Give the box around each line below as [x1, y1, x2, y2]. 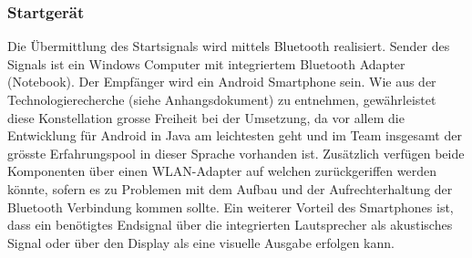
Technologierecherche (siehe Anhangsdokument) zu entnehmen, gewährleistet [7, 90, 436, 108]
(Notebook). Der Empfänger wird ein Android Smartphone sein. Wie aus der [7, 72, 436, 91]
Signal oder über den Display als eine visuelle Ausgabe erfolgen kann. [7, 232, 395, 252]
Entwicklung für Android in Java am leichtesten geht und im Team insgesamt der [7, 126, 462, 145]
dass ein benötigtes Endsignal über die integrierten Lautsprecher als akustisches [7, 215, 453, 234]
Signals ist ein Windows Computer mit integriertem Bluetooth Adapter [7, 54, 405, 73]
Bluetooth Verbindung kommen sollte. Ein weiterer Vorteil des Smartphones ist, [7, 197, 454, 216]
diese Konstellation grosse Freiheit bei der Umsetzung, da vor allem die [7, 108, 405, 127]
